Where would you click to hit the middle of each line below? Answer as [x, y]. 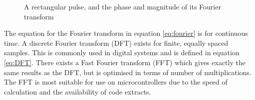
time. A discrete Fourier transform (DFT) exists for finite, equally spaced [116, 43]
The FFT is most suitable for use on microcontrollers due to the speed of [116, 82]
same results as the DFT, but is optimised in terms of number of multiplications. [128, 72]
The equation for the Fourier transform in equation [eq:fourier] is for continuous [126, 33]
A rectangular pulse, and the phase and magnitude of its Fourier [123, 6]
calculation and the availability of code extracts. [78, 91]
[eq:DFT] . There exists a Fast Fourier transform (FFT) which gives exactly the [125, 62]
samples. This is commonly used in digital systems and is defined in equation [122, 52]
